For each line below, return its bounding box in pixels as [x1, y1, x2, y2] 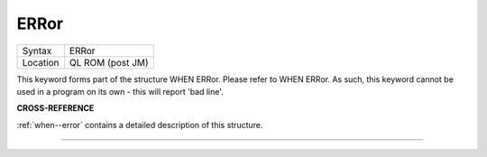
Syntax [22, 44, 52, 57]
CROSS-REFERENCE [16, 103, 95, 114]
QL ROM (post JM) [69, 56, 149, 69]
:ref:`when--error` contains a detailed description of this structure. [16, 119, 263, 130]
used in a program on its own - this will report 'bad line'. [16, 86, 225, 97]
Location [22, 56, 60, 69]
